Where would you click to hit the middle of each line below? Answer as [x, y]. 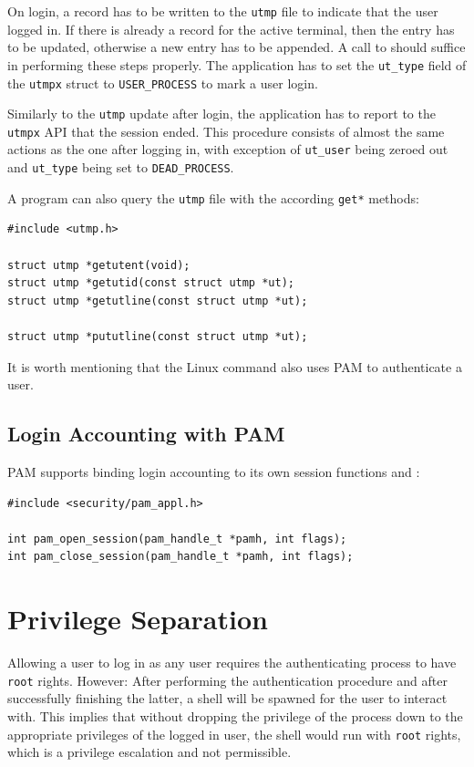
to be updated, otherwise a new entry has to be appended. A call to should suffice [237, 47]
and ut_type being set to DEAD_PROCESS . [121, 167]
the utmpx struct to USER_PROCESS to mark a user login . [163, 83]
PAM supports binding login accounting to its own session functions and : [214, 471]
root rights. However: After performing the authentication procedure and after [227, 680]
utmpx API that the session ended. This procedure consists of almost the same [226, 131]
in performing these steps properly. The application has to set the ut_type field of [237, 64]
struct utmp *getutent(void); [99, 265]
